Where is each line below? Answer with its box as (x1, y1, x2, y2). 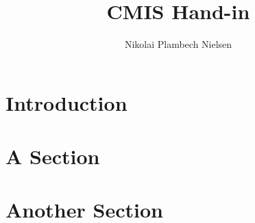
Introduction (5, 88, 127, 116)
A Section (5, 142, 100, 170)
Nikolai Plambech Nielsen (124, 37, 232, 51)
